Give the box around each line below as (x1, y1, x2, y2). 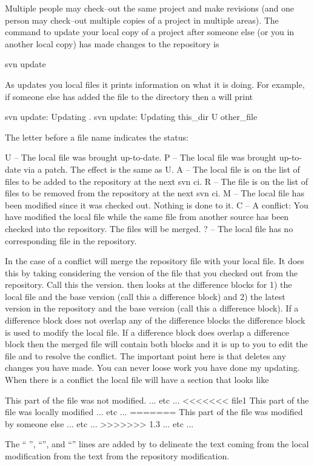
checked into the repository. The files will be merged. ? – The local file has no (5, 222, 293, 235)
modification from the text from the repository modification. (5, 450, 230, 462)
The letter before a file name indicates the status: (5, 130, 189, 143)
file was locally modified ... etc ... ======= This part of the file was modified (5, 405, 303, 418)
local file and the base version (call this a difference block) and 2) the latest (5, 290, 286, 302)
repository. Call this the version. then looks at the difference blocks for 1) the (5, 278, 292, 291)
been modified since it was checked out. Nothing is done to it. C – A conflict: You (5, 198, 309, 211)
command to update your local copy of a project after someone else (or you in (5, 25, 295, 38)
